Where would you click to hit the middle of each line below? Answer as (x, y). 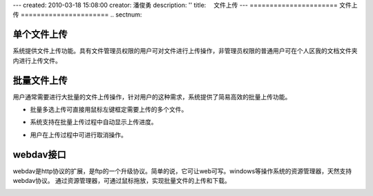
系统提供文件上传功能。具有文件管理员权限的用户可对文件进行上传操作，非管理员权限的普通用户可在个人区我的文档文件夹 (185, 51)
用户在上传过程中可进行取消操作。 (78, 135)
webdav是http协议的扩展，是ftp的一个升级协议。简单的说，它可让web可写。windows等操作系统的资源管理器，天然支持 (182, 171)
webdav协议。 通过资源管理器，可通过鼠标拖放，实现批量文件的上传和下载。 (122, 181)
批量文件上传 (40, 80)
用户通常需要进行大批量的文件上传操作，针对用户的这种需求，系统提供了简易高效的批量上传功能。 (152, 97)
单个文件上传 (40, 35)
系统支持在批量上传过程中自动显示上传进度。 (94, 122)
